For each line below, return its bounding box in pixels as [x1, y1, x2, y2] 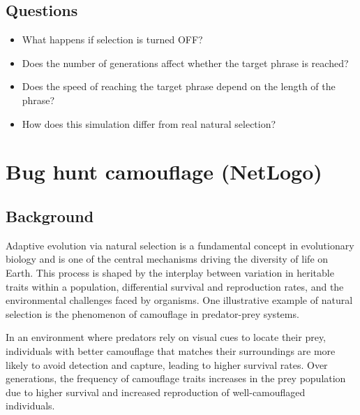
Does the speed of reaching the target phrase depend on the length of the [22, 79, 336, 94]
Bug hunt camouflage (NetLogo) [6, 157, 322, 186]
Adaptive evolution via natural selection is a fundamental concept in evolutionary [6, 238, 354, 252]
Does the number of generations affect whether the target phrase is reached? [22, 55, 349, 70]
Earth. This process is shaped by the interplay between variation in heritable [6, 265, 334, 279]
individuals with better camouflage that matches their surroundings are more [6, 343, 336, 358]
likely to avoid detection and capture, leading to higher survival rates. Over [6, 357, 328, 372]
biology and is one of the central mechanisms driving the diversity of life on [6, 252, 329, 266]
